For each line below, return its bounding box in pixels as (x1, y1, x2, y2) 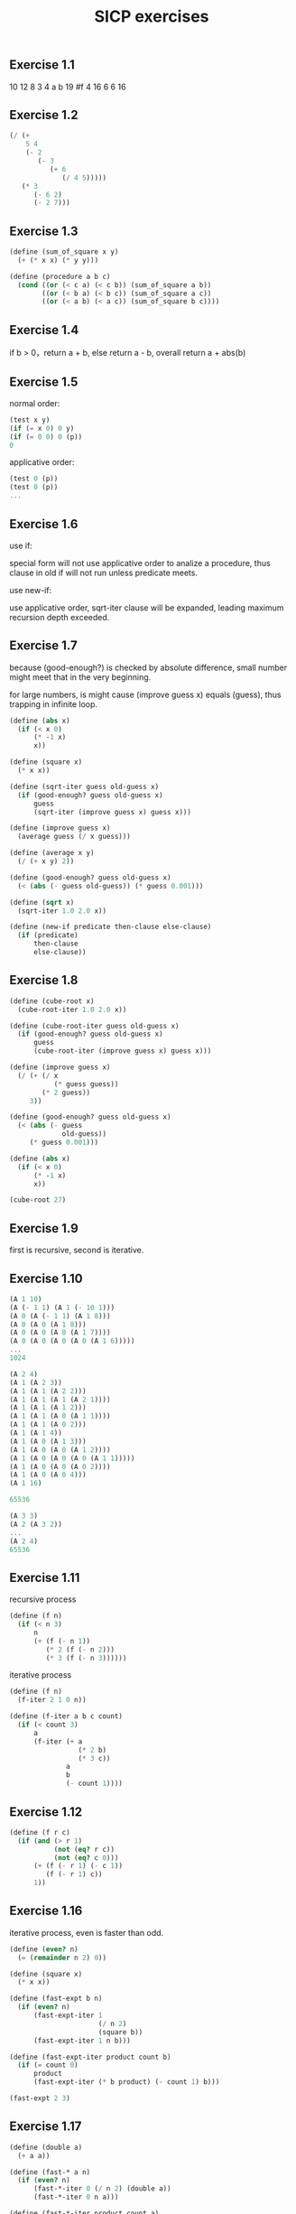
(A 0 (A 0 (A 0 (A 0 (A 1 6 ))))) (9, 1336, 135, 1346)
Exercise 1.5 (9, 374, 79, 389)
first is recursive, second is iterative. (9, 1244, 144, 1256)
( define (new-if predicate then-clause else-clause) (9, 923, 212, 932)
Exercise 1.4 (9, 322, 79, 338)
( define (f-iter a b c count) (9, 1712, 124, 1721)
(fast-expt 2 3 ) (9, 2094, 70, 2103)
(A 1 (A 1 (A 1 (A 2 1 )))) (9, 1395, 111, 1404)
